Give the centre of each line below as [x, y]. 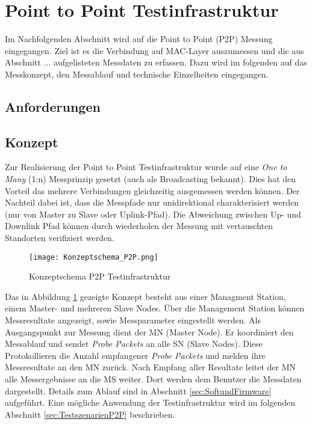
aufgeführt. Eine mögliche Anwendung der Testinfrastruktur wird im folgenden [150, 402]
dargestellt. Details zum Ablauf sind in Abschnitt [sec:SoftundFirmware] [138, 390]
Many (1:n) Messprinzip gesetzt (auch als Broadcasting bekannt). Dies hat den [150, 179]
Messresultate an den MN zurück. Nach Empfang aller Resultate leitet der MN [151, 367]
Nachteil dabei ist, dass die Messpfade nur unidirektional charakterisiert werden [152, 202]
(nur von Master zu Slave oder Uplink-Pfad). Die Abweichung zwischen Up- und [153, 214]
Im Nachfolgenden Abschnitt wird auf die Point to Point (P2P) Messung [139, 39]
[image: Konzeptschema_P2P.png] [94, 257]
